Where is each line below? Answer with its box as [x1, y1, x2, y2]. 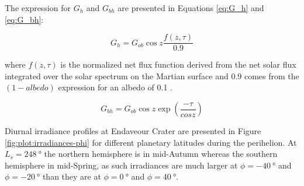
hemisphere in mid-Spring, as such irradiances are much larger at [5, 159, 238, 171]
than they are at [42, 170, 101, 183]
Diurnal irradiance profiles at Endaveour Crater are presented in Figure [5, 125, 261, 137]
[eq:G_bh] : [5, 13, 44, 25]
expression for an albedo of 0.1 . [58, 81, 172, 93]
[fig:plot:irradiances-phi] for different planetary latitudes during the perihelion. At [5, 136, 297, 148]
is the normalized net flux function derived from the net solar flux [60, 58, 296, 71]
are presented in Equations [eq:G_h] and [118, 2, 264, 13]
